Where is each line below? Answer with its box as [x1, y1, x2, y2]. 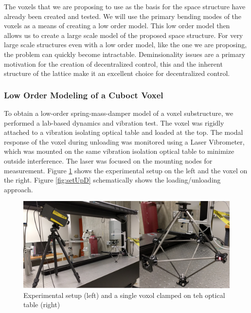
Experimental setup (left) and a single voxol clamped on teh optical [23, 290, 225, 300]
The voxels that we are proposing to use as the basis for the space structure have [4, 1, 246, 11]
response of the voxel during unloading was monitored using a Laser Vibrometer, [4, 136, 245, 147]
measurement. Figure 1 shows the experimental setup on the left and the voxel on [4, 165, 248, 175]
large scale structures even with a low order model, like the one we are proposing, [4, 39, 247, 50]
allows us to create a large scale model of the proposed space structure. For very [4, 30, 243, 40]
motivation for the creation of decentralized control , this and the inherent [4, 58, 223, 69]
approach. [4, 184, 33, 194]
